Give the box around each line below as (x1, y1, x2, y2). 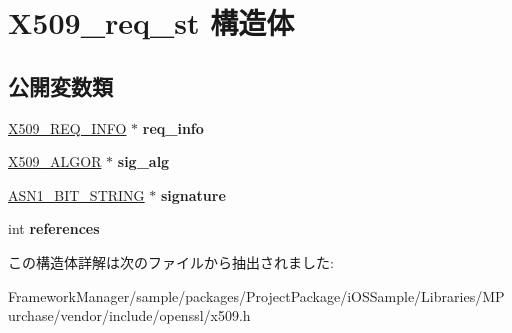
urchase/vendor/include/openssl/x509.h (8, 305, 251, 326)
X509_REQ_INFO (8, 117, 127, 138)
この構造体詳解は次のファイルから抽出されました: (8, 251, 334, 272)
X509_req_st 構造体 (8, 2, 295, 43)
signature (160, 184, 226, 205)
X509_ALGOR (8, 151, 102, 172)
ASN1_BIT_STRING (8, 184, 145, 205)
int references (8, 218, 100, 239)
